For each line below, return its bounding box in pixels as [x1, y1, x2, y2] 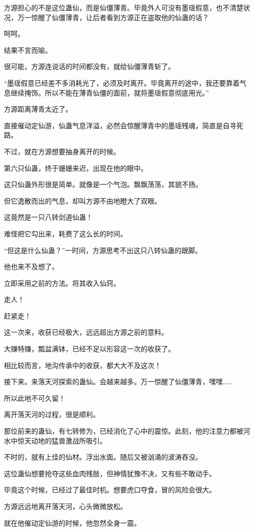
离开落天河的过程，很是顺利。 [4, 409, 100, 419]
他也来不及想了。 [4, 261, 59, 272]
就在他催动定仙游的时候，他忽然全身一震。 [4, 517, 141, 528]
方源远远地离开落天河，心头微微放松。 [4, 501, 127, 511]
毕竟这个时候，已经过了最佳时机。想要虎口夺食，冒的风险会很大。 [4, 485, 216, 495]
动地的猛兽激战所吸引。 [31, 435, 106, 445]
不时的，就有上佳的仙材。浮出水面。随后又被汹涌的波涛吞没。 [4, 452, 202, 462]
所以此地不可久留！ [4, 392, 65, 403]
